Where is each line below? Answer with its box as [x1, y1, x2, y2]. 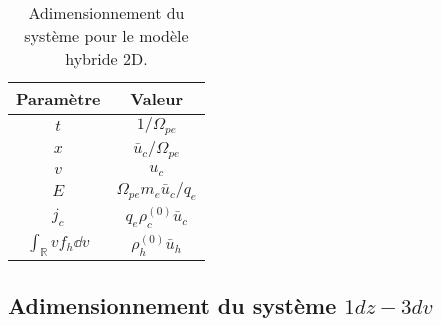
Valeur [130, 87, 184, 110]
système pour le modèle [24, 24, 189, 47]
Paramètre [16, 87, 101, 110]
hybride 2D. [65, 47, 148, 70]
